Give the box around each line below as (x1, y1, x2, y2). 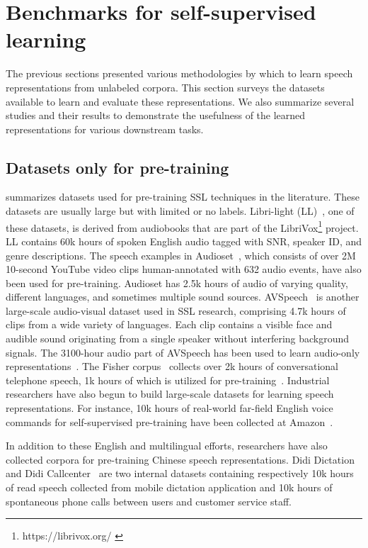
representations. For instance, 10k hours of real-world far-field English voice (6, 401, 333, 415)
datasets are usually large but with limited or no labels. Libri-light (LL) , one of (6, 203, 355, 218)
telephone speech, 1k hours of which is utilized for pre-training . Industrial (6, 372, 330, 387)
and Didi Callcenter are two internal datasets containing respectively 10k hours (6, 466, 354, 481)
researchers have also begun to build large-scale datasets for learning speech (6, 386, 334, 401)
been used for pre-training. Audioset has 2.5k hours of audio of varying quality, (6, 275, 348, 290)
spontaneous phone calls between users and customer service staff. (6, 493, 292, 508)
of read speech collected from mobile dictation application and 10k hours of (6, 480, 333, 495)
